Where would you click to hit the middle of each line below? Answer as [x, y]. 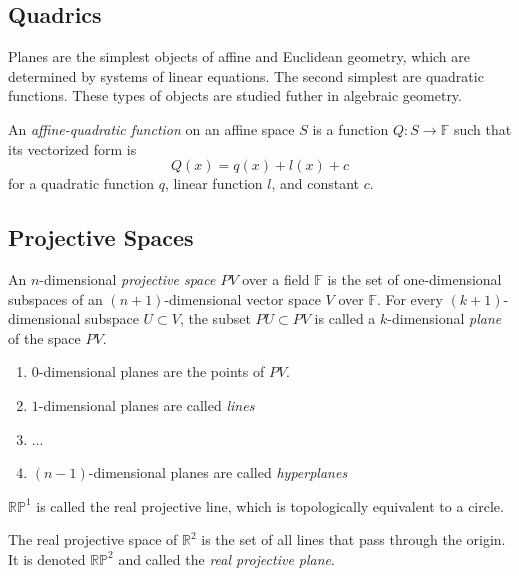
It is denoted [47, 558]
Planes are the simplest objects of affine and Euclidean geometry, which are [239, 56]
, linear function [213, 183]
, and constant [315, 183]
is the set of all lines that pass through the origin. [353, 539]
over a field [276, 278]
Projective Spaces [101, 237]
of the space [44, 337]
